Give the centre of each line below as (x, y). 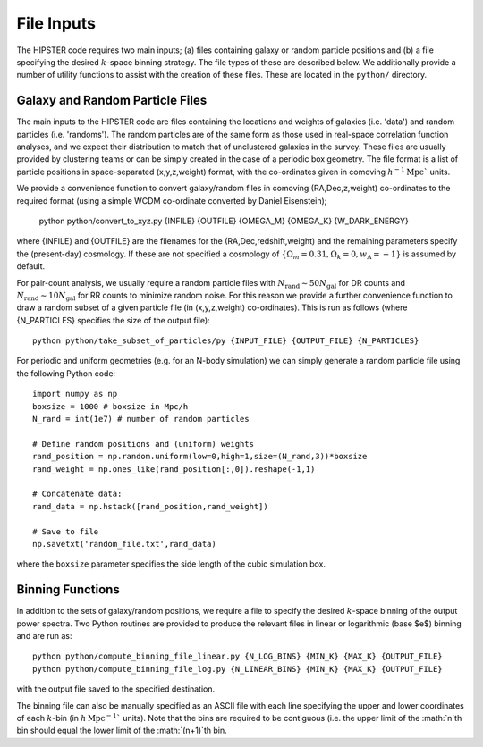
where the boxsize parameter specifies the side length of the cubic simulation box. (171, 564)
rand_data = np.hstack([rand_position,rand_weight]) (150, 506)
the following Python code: (66, 373)
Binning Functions (68, 590)
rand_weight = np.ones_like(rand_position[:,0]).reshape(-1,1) (174, 469)
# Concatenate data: (77, 494)
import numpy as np (75, 394)
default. (31, 266)
